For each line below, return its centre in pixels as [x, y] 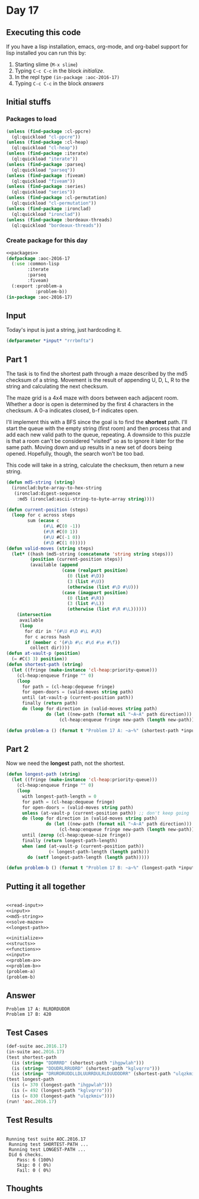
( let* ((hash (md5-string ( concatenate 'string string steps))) [92, 554]
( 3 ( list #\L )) [86, 604]
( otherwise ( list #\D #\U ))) [103, 587]
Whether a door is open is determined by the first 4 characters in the [90, 404]
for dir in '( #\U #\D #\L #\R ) [63, 631]
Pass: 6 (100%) [36, 1160]
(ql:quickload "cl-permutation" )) [54, 203]
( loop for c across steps [44, 515]
